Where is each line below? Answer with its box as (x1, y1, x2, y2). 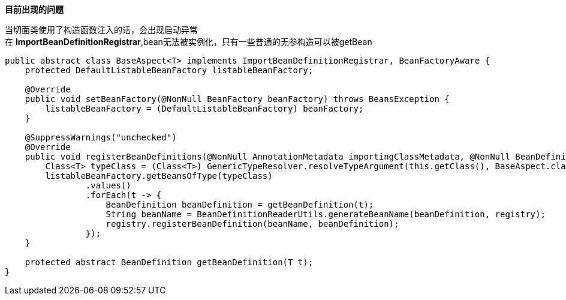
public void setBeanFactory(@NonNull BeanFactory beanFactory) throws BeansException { (25, 94, 450, 104)
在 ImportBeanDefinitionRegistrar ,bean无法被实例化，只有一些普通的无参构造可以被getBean (5, 37, 372, 47)
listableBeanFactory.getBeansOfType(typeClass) (45, 171, 273, 181)
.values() (85, 181, 131, 190)
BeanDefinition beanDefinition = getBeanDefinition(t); (106, 200, 374, 209)
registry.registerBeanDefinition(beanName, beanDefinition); (106, 219, 399, 229)
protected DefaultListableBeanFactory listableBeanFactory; (25, 65, 314, 75)
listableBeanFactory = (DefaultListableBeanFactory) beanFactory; (45, 104, 364, 113)
